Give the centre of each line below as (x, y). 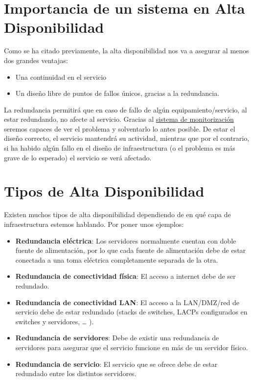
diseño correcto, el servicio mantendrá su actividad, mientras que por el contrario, (127, 138)
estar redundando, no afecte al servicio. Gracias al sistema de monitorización (119, 119)
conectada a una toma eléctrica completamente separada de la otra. (117, 259)
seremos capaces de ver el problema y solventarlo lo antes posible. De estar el (120, 128)
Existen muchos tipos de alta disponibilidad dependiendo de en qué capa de (117, 214)
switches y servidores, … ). (55, 321)
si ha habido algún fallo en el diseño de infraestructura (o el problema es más (120, 148)
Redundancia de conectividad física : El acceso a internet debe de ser (126, 276)
